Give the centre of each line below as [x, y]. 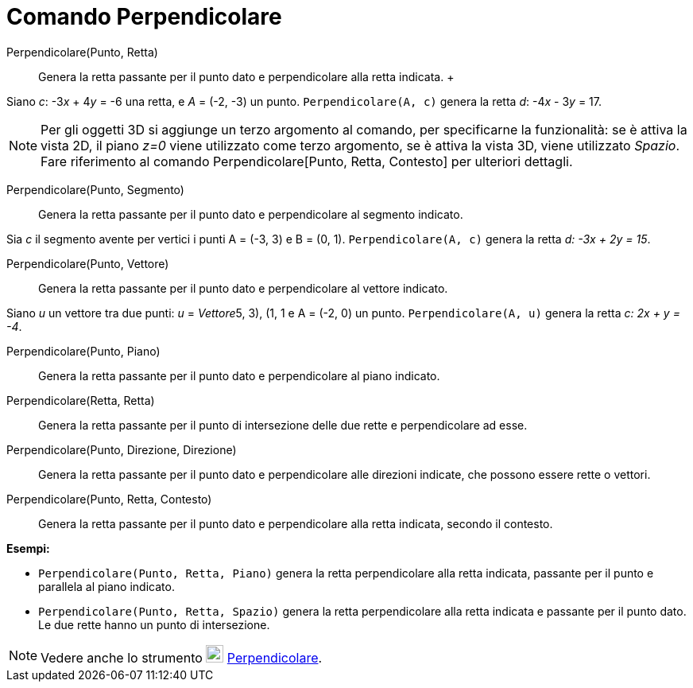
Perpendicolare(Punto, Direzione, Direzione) [122, 449]
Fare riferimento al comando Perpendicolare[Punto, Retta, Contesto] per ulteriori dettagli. [307, 161]
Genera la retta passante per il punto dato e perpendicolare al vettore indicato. [243, 288]
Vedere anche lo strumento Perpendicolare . [182, 657]
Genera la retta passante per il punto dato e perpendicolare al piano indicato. [239, 375]
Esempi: [28, 548]
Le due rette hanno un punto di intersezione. [154, 624]
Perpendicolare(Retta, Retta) [81, 400]
